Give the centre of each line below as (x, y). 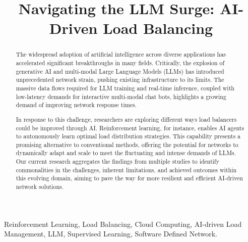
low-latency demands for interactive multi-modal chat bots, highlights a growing (121, 96)
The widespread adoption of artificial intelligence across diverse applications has (121, 54)
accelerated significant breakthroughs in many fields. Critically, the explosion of (120, 63)
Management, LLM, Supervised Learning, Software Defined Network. (111, 234)
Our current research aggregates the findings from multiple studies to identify (117, 161)
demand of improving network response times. (76, 105)
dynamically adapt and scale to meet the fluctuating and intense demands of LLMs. (126, 153)
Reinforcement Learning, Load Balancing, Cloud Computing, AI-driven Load (123, 224)
